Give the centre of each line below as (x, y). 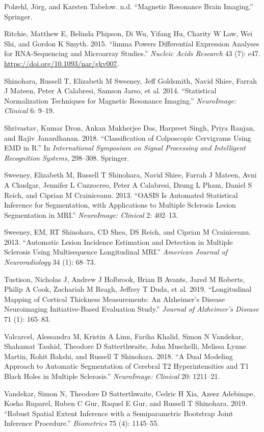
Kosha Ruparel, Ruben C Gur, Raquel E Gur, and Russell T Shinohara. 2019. (126, 403)
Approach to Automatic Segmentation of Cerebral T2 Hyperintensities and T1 (127, 366)
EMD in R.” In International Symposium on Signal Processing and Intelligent (125, 148)
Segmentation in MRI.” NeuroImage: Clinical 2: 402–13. (91, 214)
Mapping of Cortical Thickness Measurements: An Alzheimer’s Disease (114, 299)
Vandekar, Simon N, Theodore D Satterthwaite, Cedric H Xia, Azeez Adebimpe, (130, 393)
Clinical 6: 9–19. (29, 110)
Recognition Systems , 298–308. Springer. (67, 157)
